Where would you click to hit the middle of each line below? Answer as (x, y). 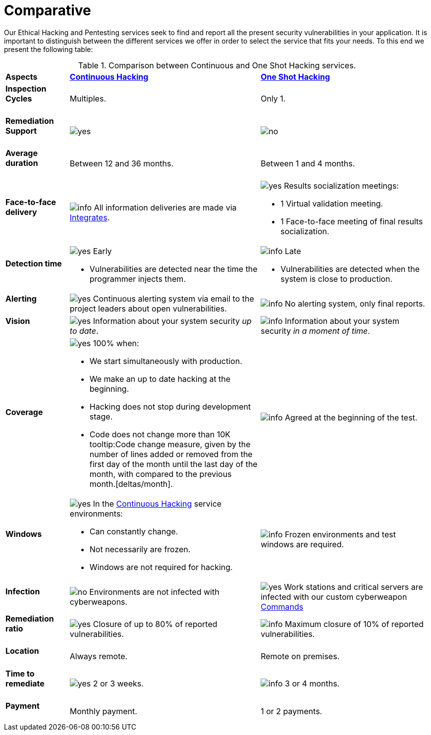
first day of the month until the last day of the (173, 464)
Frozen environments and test (340, 535)
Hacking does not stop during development (170, 407)
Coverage (24, 412)
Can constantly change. (134, 532)
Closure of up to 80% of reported (155, 624)
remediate (25, 683)
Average (22, 153)
